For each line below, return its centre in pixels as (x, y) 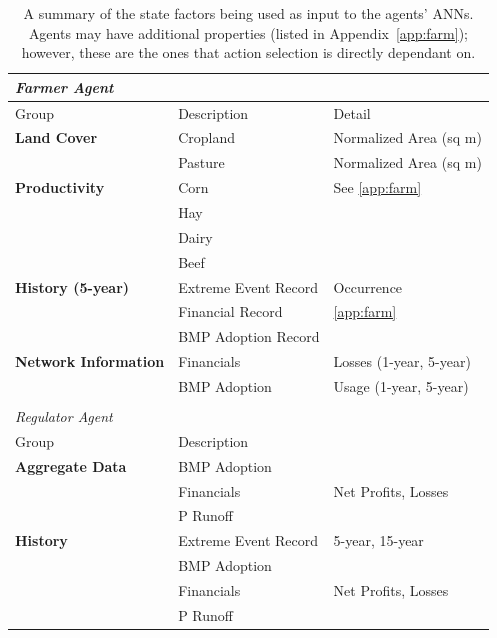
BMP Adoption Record (249, 336)
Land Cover (56, 137)
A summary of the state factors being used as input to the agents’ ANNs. (248, 13)
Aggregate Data (71, 465)
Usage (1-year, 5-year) (401, 385)
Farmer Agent (64, 86)
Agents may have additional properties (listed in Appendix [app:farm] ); (248, 32)
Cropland (206, 137)
